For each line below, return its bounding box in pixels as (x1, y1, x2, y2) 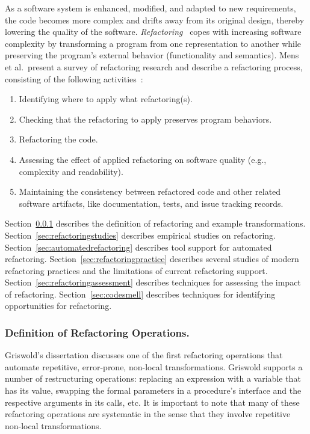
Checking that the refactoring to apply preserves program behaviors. (19, 112, 272, 125)
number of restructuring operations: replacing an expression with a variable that (5, 372, 301, 385)
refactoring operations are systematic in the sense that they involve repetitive (5, 408, 291, 420)
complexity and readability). (19, 165, 123, 177)
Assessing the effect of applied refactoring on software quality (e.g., (19, 153, 267, 165)
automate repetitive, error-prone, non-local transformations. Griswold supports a (5, 360, 303, 373)
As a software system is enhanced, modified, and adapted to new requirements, (5, 2, 296, 14)
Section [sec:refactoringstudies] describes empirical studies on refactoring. (5, 228, 276, 241)
